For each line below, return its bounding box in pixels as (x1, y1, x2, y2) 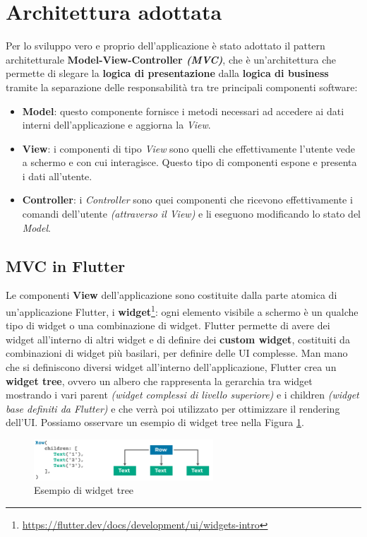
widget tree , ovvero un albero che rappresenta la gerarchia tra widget (6, 373, 313, 388)
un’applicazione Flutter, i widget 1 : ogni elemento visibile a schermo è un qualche (6, 302, 359, 319)
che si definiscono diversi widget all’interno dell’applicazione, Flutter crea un (6, 360, 337, 374)
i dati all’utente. (22, 168, 92, 183)
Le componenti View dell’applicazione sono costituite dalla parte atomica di (6, 288, 337, 302)
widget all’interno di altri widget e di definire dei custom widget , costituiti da (6, 331, 350, 346)
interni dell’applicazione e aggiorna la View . (22, 117, 211, 132)
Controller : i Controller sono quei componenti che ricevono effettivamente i (22, 192, 353, 207)
